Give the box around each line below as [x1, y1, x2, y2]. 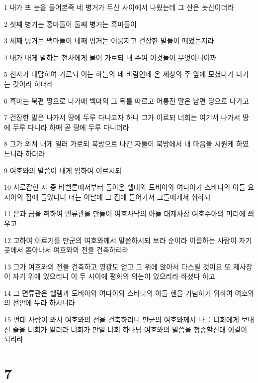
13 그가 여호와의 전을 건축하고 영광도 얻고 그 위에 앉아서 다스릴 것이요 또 [4, 261, 231, 271]
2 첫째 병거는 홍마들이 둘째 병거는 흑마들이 [4, 18, 137, 29]
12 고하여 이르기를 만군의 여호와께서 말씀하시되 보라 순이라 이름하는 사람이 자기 [4, 235, 252, 245]
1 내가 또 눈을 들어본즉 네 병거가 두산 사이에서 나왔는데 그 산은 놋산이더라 [4, 2, 234, 12]
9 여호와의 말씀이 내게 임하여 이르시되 [4, 165, 122, 175]
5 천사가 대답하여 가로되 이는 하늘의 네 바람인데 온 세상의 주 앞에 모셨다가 [4, 69, 234, 79]
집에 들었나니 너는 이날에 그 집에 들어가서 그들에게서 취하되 [25, 191, 211, 202]
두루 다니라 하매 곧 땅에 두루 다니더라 [12, 122, 129, 132]
